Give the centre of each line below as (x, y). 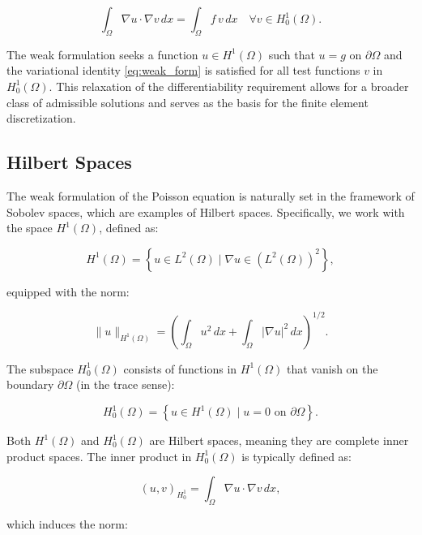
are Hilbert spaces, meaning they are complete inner (279, 440)
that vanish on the (332, 368)
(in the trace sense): (125, 384)
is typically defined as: (297, 456)
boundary (30, 384)
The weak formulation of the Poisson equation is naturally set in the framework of (211, 195)
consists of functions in (180, 368)
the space (30, 228)
